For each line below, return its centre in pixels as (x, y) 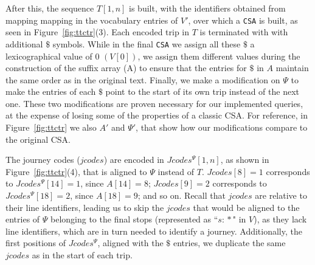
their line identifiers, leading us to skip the (85, 207)
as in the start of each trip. (82, 255)
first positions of (36, 243)
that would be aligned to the (246, 207)
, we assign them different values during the (219, 56)
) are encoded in (134, 160)
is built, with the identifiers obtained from (207, 8)
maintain (292, 68)
